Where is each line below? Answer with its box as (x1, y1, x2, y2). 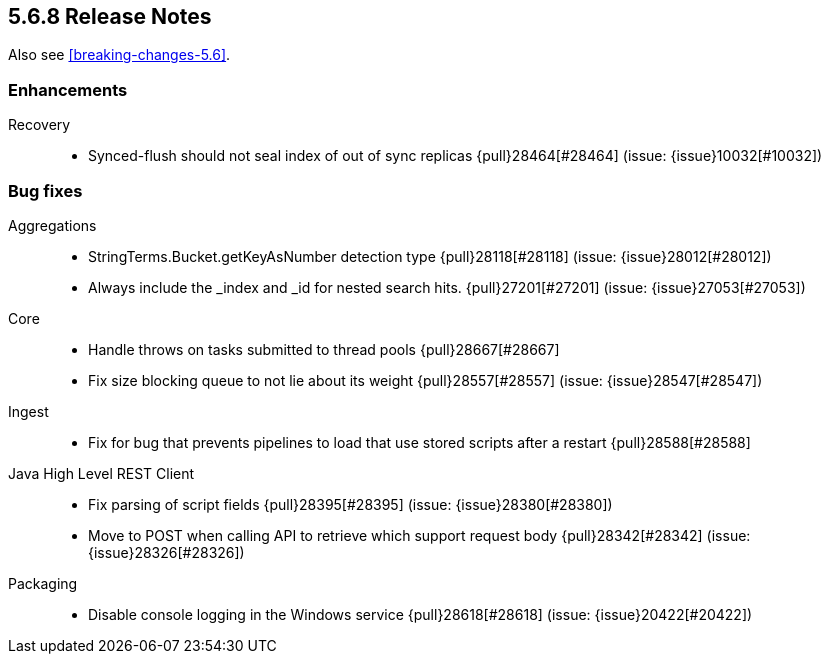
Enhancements (8, 79, 128, 100)
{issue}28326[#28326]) (88, 543, 245, 561)
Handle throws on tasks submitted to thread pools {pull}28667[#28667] (88, 340, 560, 358)
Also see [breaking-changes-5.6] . (8, 46, 231, 64)
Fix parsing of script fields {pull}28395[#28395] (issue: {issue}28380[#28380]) (88, 495, 613, 513)
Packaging (8, 574, 78, 592)
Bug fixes (8, 180, 83, 201)
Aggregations (8, 216, 97, 234)
